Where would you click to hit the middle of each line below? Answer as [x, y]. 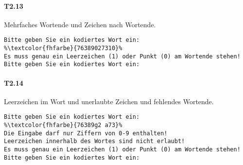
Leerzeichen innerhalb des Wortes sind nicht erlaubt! [95, 141]
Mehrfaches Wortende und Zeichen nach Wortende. [80, 24]
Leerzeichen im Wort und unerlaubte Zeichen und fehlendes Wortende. [109, 101]
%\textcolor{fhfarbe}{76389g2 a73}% [63, 125]
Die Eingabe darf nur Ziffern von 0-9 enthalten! [86, 133]
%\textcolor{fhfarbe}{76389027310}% [63, 48]
